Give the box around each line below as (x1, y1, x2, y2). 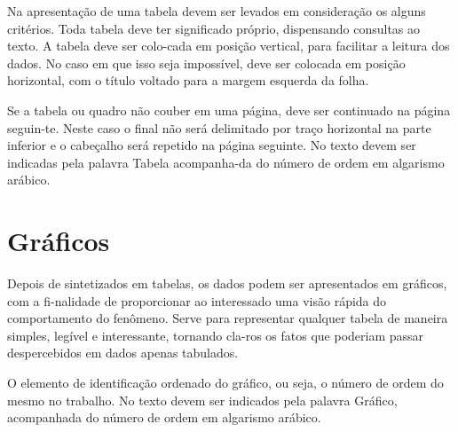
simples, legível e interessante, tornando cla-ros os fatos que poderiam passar (7, 326, 424, 344)
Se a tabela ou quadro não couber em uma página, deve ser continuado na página (7, 100, 451, 119)
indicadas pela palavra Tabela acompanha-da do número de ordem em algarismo (7, 153, 445, 171)
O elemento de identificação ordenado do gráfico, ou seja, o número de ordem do (7, 373, 444, 392)
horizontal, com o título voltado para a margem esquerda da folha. (7, 71, 369, 90)
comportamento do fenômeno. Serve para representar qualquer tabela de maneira (7, 309, 448, 327)
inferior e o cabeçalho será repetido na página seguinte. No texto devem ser (7, 136, 416, 154)
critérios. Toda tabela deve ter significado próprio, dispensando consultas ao (7, 19, 421, 37)
